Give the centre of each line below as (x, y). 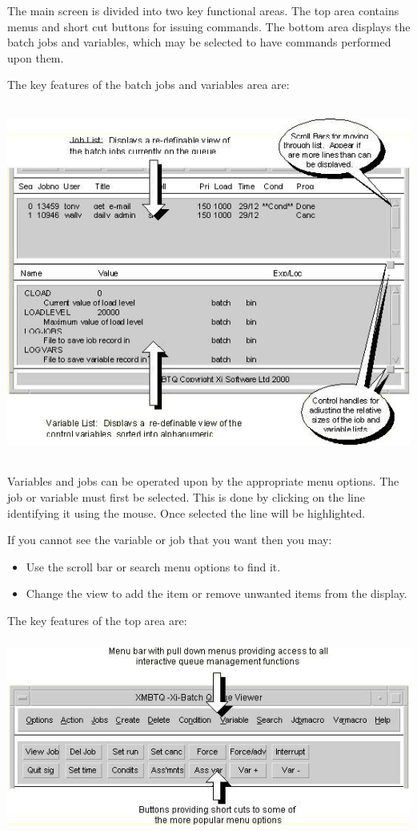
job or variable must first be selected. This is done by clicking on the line (186, 497)
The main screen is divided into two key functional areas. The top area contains (203, 10)
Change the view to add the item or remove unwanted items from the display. (217, 593)
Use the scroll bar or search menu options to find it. (153, 566)
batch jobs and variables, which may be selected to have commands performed (199, 42)
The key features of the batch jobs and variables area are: (148, 85)
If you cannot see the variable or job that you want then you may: (170, 540)
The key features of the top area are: (97, 620)
